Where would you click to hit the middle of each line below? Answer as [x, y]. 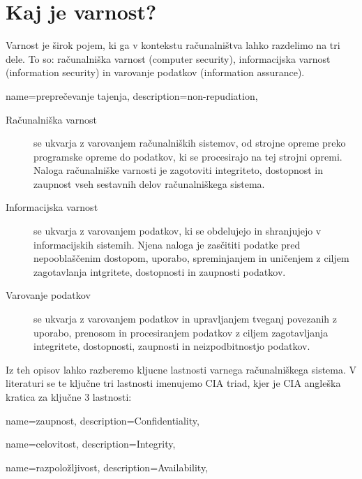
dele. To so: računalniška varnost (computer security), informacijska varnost [168, 58]
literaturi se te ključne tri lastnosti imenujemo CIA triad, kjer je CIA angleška [173, 383]
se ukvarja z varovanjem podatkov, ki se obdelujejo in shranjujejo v [178, 231]
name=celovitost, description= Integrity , [91, 444]
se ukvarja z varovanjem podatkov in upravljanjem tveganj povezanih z [185, 319]
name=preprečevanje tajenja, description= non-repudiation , [132, 95]
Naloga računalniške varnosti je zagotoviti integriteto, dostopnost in [179, 170]
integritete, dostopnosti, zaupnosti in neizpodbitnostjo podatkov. [172, 346]
